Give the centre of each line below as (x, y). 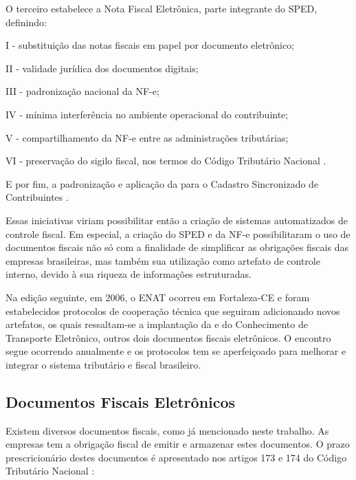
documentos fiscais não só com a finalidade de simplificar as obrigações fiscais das (177, 247)
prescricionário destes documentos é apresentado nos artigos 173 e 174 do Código (176, 457)
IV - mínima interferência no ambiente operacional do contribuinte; (147, 114)
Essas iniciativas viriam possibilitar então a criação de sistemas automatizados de (177, 220)
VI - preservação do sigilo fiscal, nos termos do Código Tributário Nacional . (166, 161)
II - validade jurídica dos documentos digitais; (102, 68)
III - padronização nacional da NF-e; (82, 91)
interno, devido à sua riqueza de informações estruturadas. (129, 274)
